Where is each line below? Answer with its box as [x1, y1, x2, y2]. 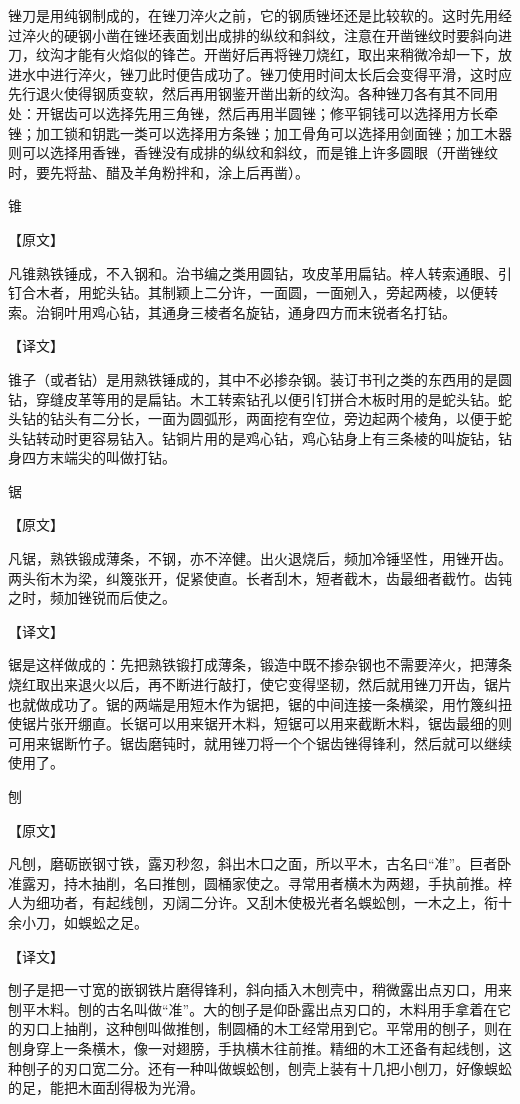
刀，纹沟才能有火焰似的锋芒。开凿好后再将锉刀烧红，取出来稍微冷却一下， [8, 44, 498, 65]
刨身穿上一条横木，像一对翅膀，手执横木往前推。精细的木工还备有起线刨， [8, 1037, 498, 1058]
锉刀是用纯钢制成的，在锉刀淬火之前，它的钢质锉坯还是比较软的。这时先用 [8, 5, 498, 25]
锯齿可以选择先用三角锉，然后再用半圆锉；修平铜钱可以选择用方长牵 [49, 102, 498, 123]
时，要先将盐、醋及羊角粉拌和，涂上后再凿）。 [8, 161, 309, 182]
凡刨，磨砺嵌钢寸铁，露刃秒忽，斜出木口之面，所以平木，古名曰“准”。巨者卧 [8, 853, 512, 874]
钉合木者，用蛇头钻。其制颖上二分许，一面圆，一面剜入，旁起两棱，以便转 [8, 282, 498, 303]
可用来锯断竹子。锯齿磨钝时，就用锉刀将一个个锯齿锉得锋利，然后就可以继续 [8, 732, 512, 753]
